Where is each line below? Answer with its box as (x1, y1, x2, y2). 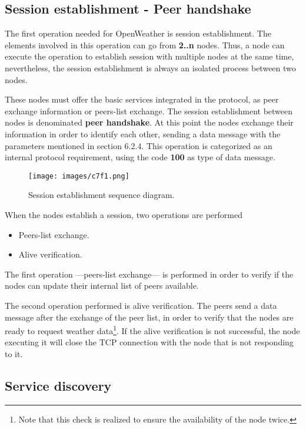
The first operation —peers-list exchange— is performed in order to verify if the (5, 268, 294, 280)
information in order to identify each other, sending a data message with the (5, 127, 281, 140)
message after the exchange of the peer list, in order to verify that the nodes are (5, 311, 294, 323)
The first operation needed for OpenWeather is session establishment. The (5, 27, 271, 39)
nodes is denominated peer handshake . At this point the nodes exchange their (5, 116, 294, 128)
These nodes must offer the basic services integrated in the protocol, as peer (5, 93, 279, 105)
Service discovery (5, 376, 112, 394)
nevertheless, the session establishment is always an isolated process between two (5, 61, 296, 74)
